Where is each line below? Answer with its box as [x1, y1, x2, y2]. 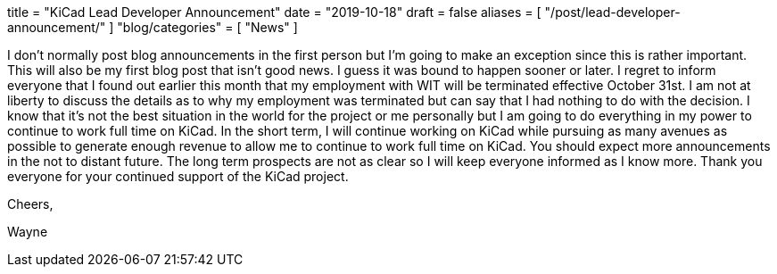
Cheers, [7, 196, 54, 212]
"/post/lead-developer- [544, 4, 681, 20]
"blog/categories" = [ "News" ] [117, 20, 298, 35]
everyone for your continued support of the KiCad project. [7, 169, 349, 184]
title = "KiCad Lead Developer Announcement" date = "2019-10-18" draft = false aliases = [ [7, 4, 541, 20]
